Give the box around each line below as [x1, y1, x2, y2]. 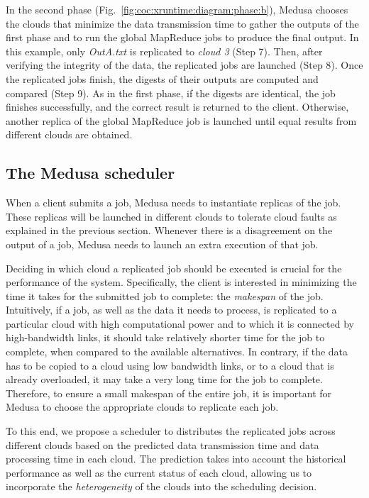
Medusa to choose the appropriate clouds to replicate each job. [6, 399, 279, 414]
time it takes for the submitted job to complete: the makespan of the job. [6, 288, 324, 303]
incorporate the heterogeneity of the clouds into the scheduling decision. [6, 479, 317, 494]
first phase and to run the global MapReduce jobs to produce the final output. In [6, 30, 359, 45]
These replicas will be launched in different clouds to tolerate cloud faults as [6, 209, 337, 223]
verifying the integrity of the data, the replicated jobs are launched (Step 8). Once [6, 57, 363, 72]
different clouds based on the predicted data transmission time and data [6, 437, 319, 452]
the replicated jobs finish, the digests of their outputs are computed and [6, 71, 319, 86]
